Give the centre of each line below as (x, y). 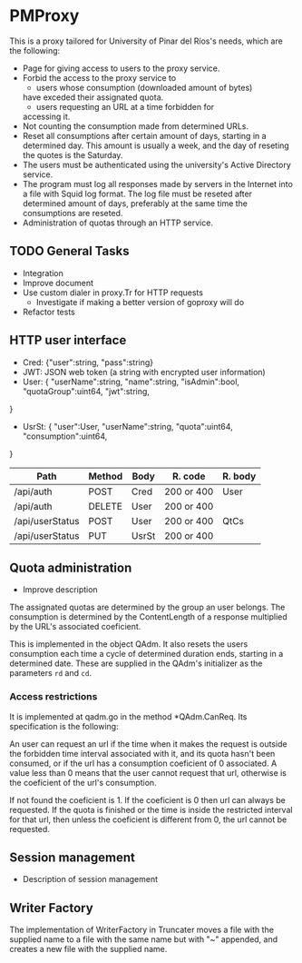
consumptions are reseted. (73, 213)
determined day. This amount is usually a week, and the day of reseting (156, 145)
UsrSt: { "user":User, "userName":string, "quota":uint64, (127, 426)
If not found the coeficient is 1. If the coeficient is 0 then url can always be (147, 799)
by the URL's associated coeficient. (75, 627)
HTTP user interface (68, 340)
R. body (239, 476)
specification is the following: (64, 726)
